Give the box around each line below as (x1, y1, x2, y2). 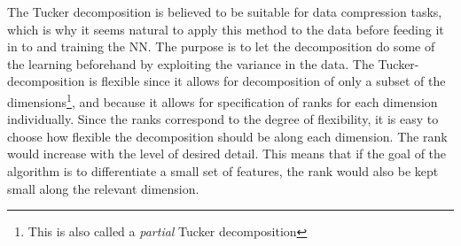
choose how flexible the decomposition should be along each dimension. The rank (7, 127, 448, 145)
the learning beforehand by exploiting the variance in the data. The (7, 54, 374, 73)
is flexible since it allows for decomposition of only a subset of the (89, 72, 446, 90)
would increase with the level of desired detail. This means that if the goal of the (7, 144, 447, 163)
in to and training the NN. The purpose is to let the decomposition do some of (7, 37, 435, 56)
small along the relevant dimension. (7, 179, 199, 197)
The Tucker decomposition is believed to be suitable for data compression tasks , (7, 3, 442, 20)
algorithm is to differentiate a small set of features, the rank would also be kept (7, 162, 439, 180)
